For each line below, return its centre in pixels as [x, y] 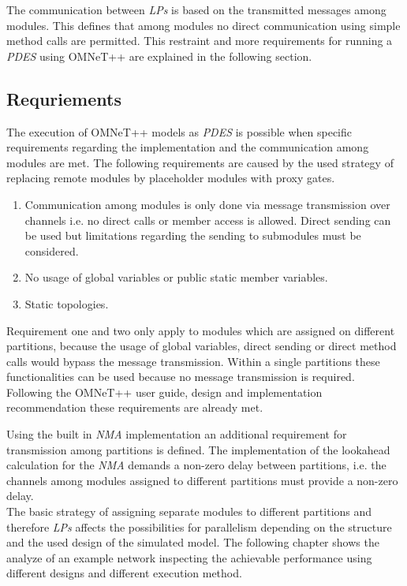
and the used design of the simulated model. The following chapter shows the [193, 542]
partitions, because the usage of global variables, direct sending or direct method [202, 346]
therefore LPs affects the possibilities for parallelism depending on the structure [199, 526]
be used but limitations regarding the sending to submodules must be [193, 235]
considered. [52, 250]
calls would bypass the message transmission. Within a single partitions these [193, 361]
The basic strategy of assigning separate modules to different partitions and [189, 511]
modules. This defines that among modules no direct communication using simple [203, 25]
